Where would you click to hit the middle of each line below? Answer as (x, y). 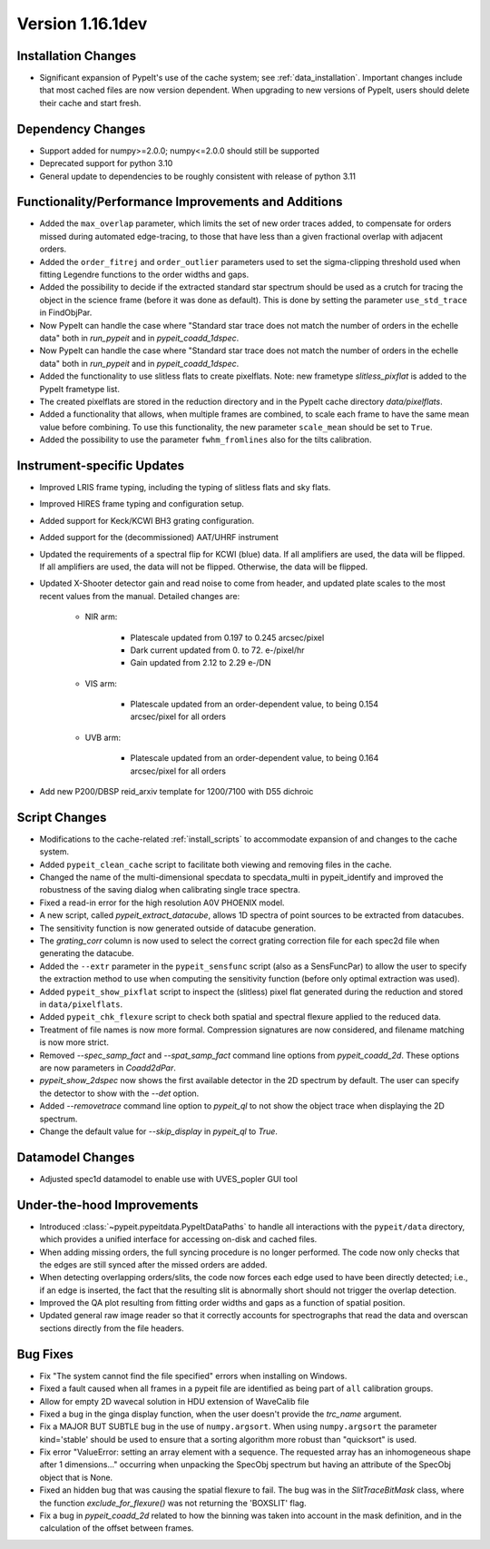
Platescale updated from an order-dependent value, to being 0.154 (255, 705)
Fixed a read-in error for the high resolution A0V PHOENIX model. (162, 903)
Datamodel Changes (76, 1157)
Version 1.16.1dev (82, 24)
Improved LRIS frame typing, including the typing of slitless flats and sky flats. (185, 487)
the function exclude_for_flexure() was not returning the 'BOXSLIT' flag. (173, 1503)
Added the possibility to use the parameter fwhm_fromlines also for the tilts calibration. (206, 439)
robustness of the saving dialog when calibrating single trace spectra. (170, 890)
